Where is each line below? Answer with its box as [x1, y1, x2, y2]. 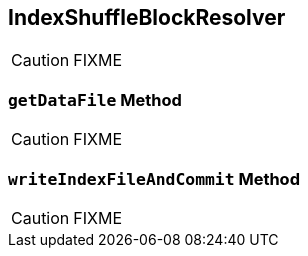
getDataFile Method [8, 89, 182, 110]
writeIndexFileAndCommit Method [8, 168, 300, 189]
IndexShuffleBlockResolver [8, 5, 286, 30]
